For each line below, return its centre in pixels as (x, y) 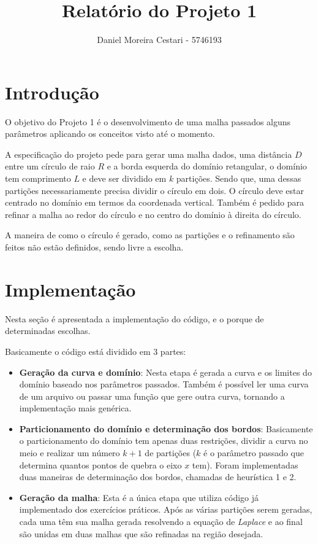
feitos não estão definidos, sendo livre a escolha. (94, 247)
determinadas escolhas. (48, 331)
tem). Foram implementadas (245, 464)
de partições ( (171, 453)
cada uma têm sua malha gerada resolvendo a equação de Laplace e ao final (161, 522)
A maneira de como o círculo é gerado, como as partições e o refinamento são (150, 235)
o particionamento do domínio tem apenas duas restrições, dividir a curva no (164, 441)
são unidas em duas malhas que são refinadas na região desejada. (141, 533)
